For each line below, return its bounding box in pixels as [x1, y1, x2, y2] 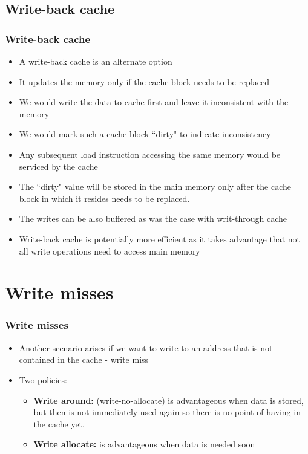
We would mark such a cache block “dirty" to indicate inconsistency [19, 128, 271, 140]
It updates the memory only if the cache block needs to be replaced [19, 75, 269, 88]
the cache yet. [33, 417, 85, 430]
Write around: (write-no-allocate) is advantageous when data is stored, [33, 394, 304, 406]
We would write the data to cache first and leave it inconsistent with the [19, 96, 289, 108]
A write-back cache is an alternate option [19, 55, 172, 67]
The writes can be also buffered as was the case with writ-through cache [19, 212, 287, 225]
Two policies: [19, 373, 67, 386]
